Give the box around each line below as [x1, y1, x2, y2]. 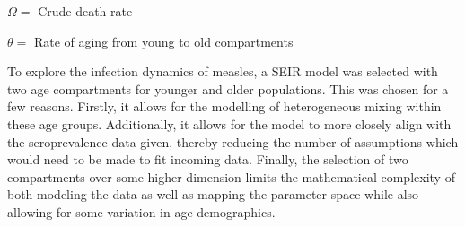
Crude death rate [38, 2, 133, 20]
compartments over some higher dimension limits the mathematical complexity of [7, 167, 455, 186]
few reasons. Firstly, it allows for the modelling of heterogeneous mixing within [7, 97, 442, 116]
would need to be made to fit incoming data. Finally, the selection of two [7, 150, 408, 169]
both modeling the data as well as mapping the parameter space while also [7, 185, 419, 204]
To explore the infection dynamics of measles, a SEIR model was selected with [7, 62, 438, 81]
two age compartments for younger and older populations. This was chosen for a [7, 79, 449, 98]
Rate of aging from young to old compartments [33, 31, 294, 50]
